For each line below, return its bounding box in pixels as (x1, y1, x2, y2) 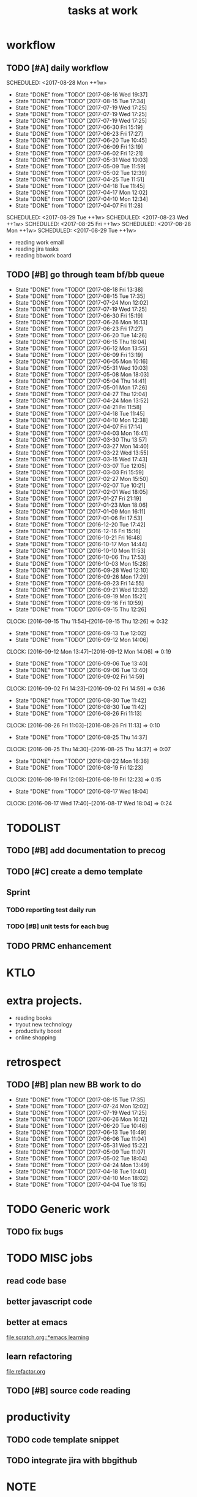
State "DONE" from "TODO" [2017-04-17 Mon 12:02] (15, 189, 148, 196)
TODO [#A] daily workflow (6, 63, 109, 73)
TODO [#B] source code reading (6, 1386, 130, 1396)
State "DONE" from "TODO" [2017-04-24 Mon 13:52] (15, 397, 149, 404)
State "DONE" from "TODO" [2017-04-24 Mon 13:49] (15, 1161, 149, 1168)
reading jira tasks (15, 245, 59, 252)
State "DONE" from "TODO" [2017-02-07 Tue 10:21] (15, 482, 146, 489)
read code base (6, 1275, 67, 1286)
